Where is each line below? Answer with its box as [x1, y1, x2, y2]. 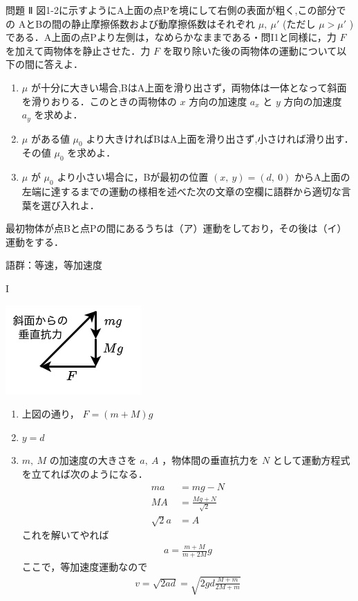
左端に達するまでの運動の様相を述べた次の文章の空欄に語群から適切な [21, 184, 341, 198]
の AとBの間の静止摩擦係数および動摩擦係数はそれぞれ [6, 16, 256, 30]
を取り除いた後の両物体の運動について [162, 43, 337, 57]
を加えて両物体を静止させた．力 [6, 43, 151, 57]
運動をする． [6, 234, 64, 249]
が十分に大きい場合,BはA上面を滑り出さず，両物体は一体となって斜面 [30, 80, 347, 94]
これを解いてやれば [21, 528, 109, 542]
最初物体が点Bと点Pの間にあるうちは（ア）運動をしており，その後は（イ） [6, 221, 347, 235]
